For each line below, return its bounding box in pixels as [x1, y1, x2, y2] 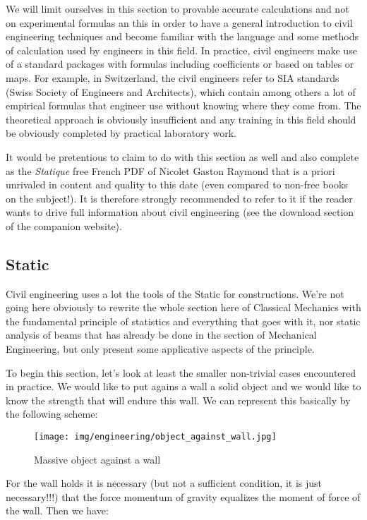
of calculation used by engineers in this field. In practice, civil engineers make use [6, 42, 357, 57]
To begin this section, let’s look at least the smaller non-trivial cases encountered [6, 365, 356, 380]
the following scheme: [6, 406, 98, 421]
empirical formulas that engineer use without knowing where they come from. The [6, 98, 361, 113]
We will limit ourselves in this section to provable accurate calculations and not [6, 1, 349, 16]
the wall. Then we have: [6, 503, 109, 518]
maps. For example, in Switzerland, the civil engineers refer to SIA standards [6, 70, 339, 85]
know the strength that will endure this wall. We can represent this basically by [6, 392, 351, 407]
